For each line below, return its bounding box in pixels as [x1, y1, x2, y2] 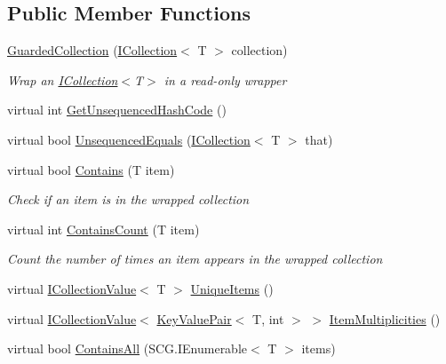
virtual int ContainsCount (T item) [7, 219, 200, 238]
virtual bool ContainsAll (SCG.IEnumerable [7, 339, 248, 358]
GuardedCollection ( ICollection [7, 41, 178, 59]
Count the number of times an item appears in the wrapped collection [7, 249, 383, 268]
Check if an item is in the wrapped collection [7, 190, 250, 209]
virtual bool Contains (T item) [7, 160, 175, 178]
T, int [252, 309, 284, 328]
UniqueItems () [190, 279, 274, 297]
